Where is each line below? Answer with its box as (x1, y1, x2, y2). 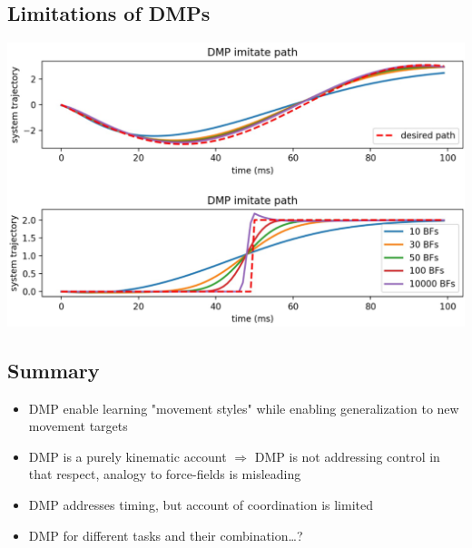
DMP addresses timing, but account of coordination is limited (28, 494, 373, 514)
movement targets (28, 416, 128, 435)
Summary (7, 356, 100, 384)
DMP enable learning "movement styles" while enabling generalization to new (28, 398, 459, 417)
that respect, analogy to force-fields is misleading (28, 465, 301, 484)
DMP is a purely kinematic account (28, 446, 227, 465)
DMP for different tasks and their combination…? (28, 525, 303, 544)
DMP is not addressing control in (254, 446, 440, 465)
